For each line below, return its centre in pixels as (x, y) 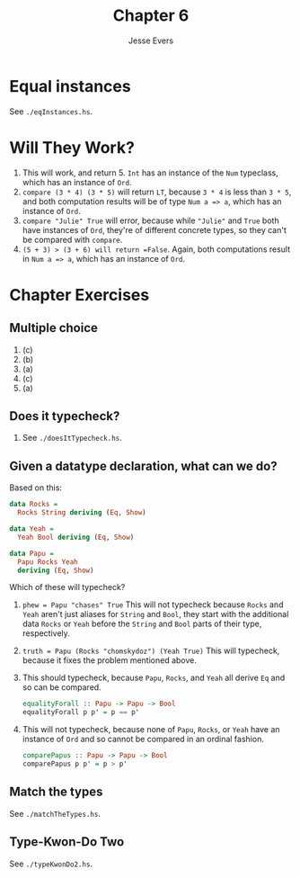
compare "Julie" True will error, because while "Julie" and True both (151, 220)
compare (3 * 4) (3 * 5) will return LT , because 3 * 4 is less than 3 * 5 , (157, 192)
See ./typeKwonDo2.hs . (51, 864)
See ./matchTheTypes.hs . (55, 813)
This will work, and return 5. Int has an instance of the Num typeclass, (150, 173)
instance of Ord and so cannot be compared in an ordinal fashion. (143, 739)
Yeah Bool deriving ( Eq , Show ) (76, 537)
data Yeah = (31, 529)
